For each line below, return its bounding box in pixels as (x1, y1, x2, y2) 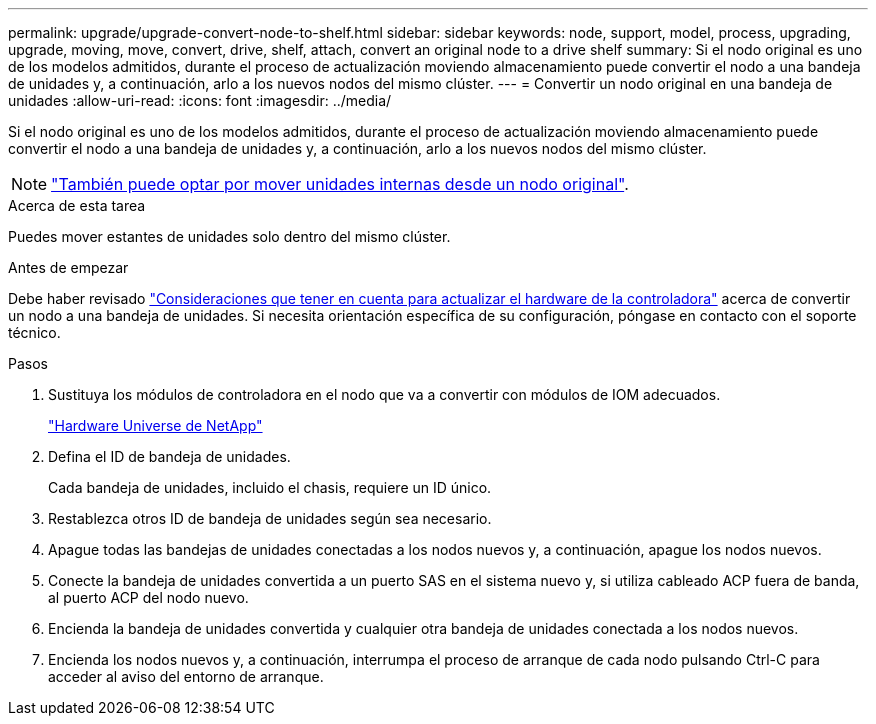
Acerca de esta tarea (8, 197, 146, 214)
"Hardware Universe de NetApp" (48, 417, 263, 434)
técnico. (8, 324, 61, 341)
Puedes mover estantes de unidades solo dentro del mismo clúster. (8, 228, 451, 245)
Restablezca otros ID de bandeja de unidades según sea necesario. (48, 510, 492, 527)
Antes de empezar (8, 259, 129, 276)
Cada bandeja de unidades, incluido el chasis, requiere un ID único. (48, 479, 492, 496)
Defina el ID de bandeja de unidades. (48, 448, 291, 465)
